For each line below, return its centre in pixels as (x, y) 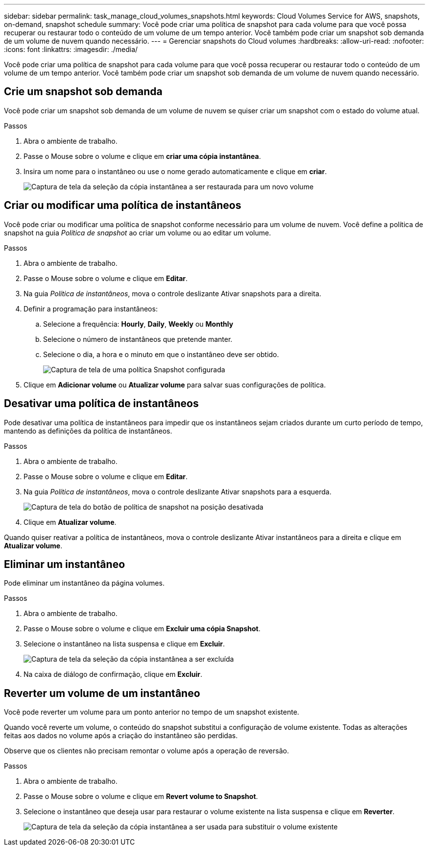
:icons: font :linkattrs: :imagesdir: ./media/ (71, 49)
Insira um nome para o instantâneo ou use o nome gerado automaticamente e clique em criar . (175, 171)
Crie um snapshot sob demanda (83, 92)
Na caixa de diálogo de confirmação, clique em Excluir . (113, 674)
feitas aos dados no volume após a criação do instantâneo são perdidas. (121, 736)
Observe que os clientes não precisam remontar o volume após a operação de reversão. (146, 751)
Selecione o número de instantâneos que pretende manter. (138, 339)
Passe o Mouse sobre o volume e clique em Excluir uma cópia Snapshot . (142, 629)
